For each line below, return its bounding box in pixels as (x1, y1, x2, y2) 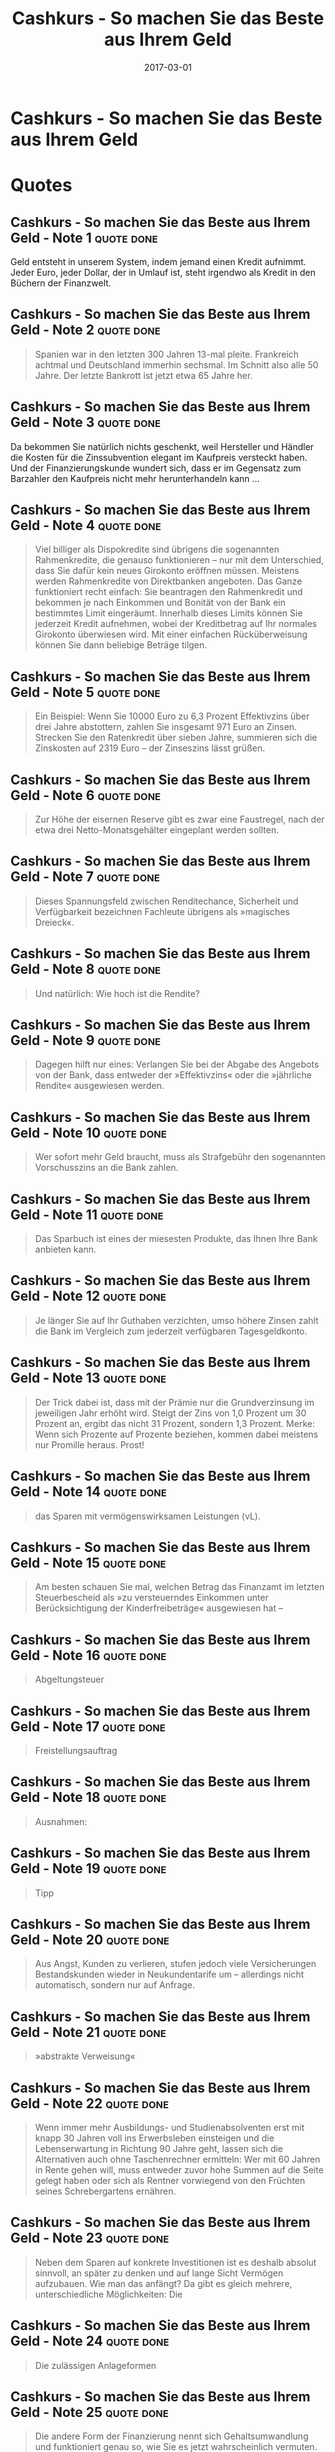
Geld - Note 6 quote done (10, 787, 162, 804)
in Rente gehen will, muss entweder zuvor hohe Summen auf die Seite (34, 2164, 324, 2176)
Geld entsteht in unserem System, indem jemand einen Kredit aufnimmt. (10, 255, 307, 267)
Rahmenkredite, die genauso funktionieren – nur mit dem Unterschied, (34, 554, 325, 566)
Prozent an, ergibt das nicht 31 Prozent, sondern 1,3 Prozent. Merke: (34, 1417, 315, 1429)
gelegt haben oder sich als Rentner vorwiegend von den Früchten (34, 2175, 306, 2186)
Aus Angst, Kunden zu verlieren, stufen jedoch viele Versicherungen (34, 1958, 317, 1970)
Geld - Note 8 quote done (10, 961, 162, 978)
